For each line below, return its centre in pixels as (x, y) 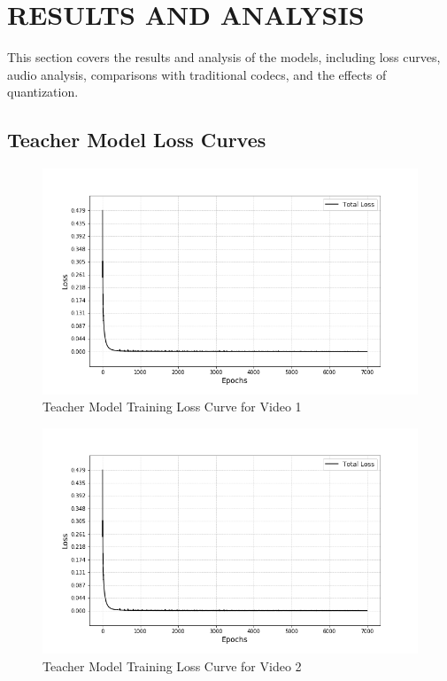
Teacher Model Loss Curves (137, 140)
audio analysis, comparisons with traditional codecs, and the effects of (197, 74)
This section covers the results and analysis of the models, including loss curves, (224, 57)
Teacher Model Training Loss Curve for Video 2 (172, 665)
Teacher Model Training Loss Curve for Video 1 (172, 407)
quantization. (43, 92)
